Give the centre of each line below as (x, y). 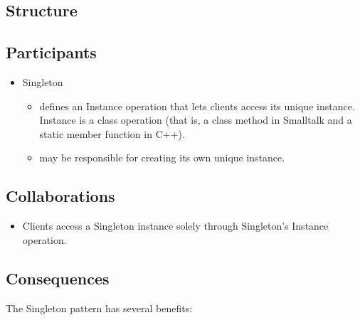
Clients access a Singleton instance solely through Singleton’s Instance (175, 226)
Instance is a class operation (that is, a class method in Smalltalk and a (196, 120)
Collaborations (60, 196)
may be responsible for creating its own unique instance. (162, 158)
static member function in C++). (112, 133)
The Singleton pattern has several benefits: (99, 308)
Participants (51, 52)
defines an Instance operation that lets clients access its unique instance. (197, 106)
